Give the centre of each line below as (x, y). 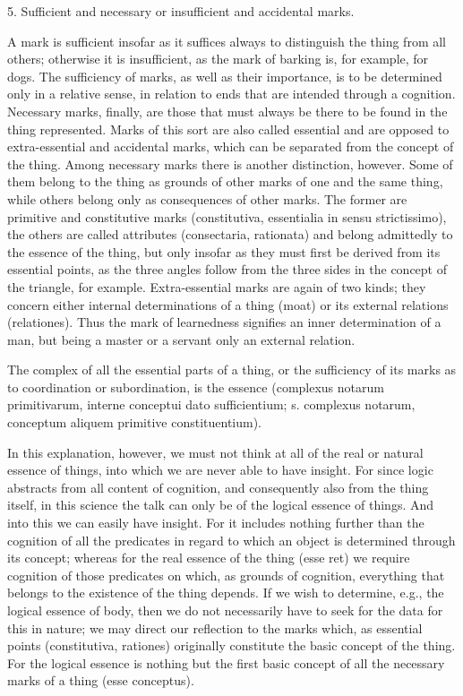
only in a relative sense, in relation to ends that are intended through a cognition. (231, 94)
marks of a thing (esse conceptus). (101, 680)
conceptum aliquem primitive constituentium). (135, 422)
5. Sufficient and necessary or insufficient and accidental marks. (181, 11)
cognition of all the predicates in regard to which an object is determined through (231, 540)
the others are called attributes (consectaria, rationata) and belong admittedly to (230, 234)
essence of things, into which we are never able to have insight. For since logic (220, 470)
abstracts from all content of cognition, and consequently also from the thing (218, 487)
